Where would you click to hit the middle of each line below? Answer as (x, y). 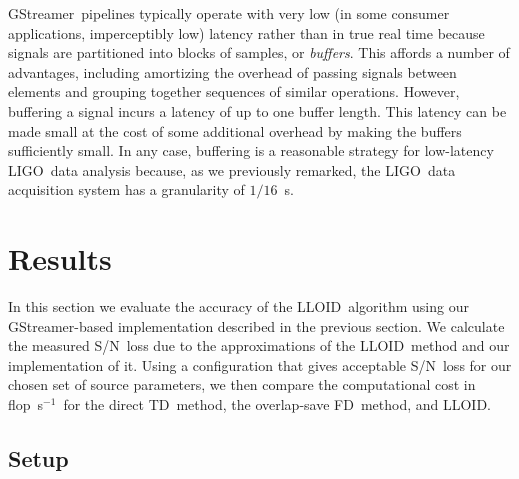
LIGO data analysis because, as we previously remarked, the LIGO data (232, 169)
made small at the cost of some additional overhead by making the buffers (235, 130)
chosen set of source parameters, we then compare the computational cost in (242, 384)
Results (60, 258)
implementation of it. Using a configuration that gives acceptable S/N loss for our (260, 364)
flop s (26, 404)
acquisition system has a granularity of (126, 189)
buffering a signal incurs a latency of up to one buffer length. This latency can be (257, 110)
